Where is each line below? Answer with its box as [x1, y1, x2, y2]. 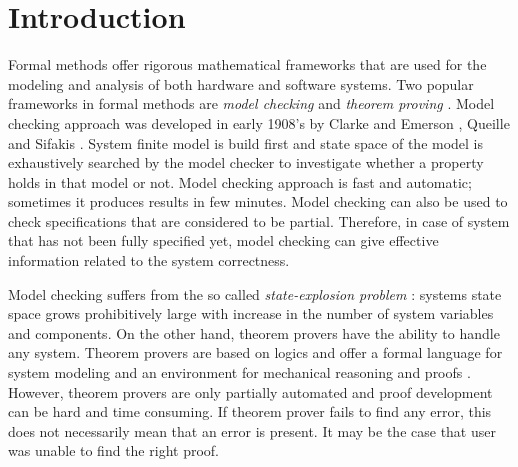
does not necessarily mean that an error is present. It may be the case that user [8, 420, 496, 441]
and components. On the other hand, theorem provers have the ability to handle [8, 322, 500, 343]
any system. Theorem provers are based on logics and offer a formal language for [8, 342, 503, 363]
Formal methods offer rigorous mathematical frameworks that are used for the [8, 54, 487, 75]
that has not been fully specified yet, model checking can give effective [8, 230, 439, 251]
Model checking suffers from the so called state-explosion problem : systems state [8, 283, 502, 304]
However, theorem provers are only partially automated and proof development [8, 381, 493, 402]
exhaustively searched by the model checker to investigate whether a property [8, 152, 484, 173]
